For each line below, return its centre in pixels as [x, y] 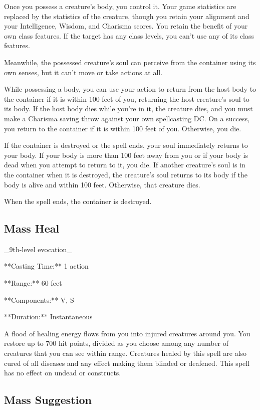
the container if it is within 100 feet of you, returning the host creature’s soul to [127, 98]
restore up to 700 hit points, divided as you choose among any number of [116, 343]
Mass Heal [32, 228]
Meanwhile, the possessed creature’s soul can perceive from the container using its [130, 62]
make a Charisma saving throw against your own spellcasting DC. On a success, [127, 118]
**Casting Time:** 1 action [46, 266]
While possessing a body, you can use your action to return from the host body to [130, 89]
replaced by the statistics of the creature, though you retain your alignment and [127, 16]
